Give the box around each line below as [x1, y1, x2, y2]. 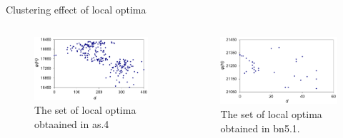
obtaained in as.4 [34, 116, 109, 131]
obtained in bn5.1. [220, 120, 300, 135]
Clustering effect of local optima [6, 2, 146, 16]
